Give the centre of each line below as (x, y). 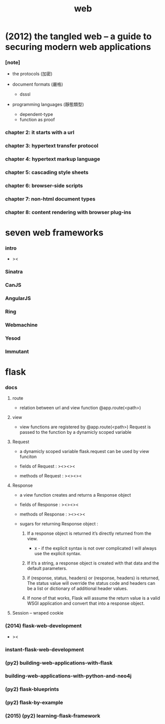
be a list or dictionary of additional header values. (77, 589)
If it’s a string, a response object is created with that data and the (93, 563)
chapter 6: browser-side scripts (44, 186)
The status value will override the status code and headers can (91, 583)
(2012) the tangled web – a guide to (79, 36)
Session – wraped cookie (38, 613)
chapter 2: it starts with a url (40, 133)
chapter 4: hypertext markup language (53, 159)
